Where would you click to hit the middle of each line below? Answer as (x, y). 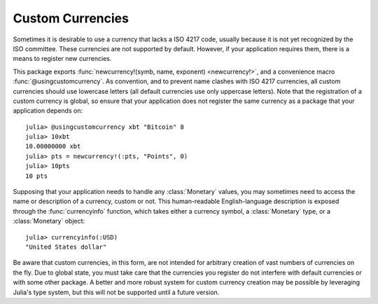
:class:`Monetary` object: (49, 221)
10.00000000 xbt (53, 146)
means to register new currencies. (62, 59)
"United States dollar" (66, 247)
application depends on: (48, 111)
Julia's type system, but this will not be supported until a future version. (116, 292)
